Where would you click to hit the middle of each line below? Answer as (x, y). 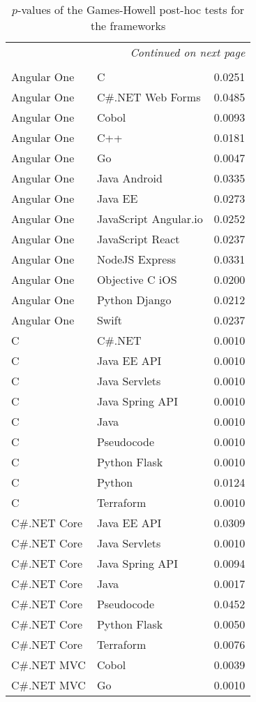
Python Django (134, 300)
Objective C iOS (137, 279)
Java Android (129, 178)
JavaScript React (138, 239)
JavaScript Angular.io (150, 219)
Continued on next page (188, 52)
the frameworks (128, 26)
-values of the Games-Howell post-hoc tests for (131, 9)
